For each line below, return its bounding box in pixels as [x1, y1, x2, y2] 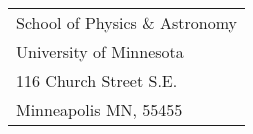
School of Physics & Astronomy [16, 11, 237, 34]
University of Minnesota [16, 40, 184, 63]
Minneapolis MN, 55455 [16, 98, 183, 121]
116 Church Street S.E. [16, 69, 178, 92]
